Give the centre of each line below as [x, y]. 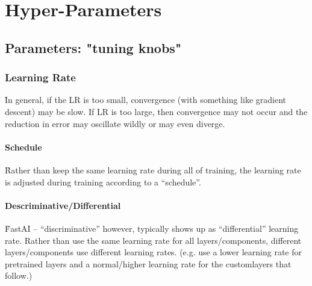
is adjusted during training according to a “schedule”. [103, 182]
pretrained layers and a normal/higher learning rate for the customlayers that [148, 263]
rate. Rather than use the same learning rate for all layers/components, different [153, 240]
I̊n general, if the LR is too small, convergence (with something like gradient [145, 100]
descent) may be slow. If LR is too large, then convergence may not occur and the [156, 111]
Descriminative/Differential [63, 205]
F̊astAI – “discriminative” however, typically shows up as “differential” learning [152, 228]
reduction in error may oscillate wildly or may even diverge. [115, 123]
